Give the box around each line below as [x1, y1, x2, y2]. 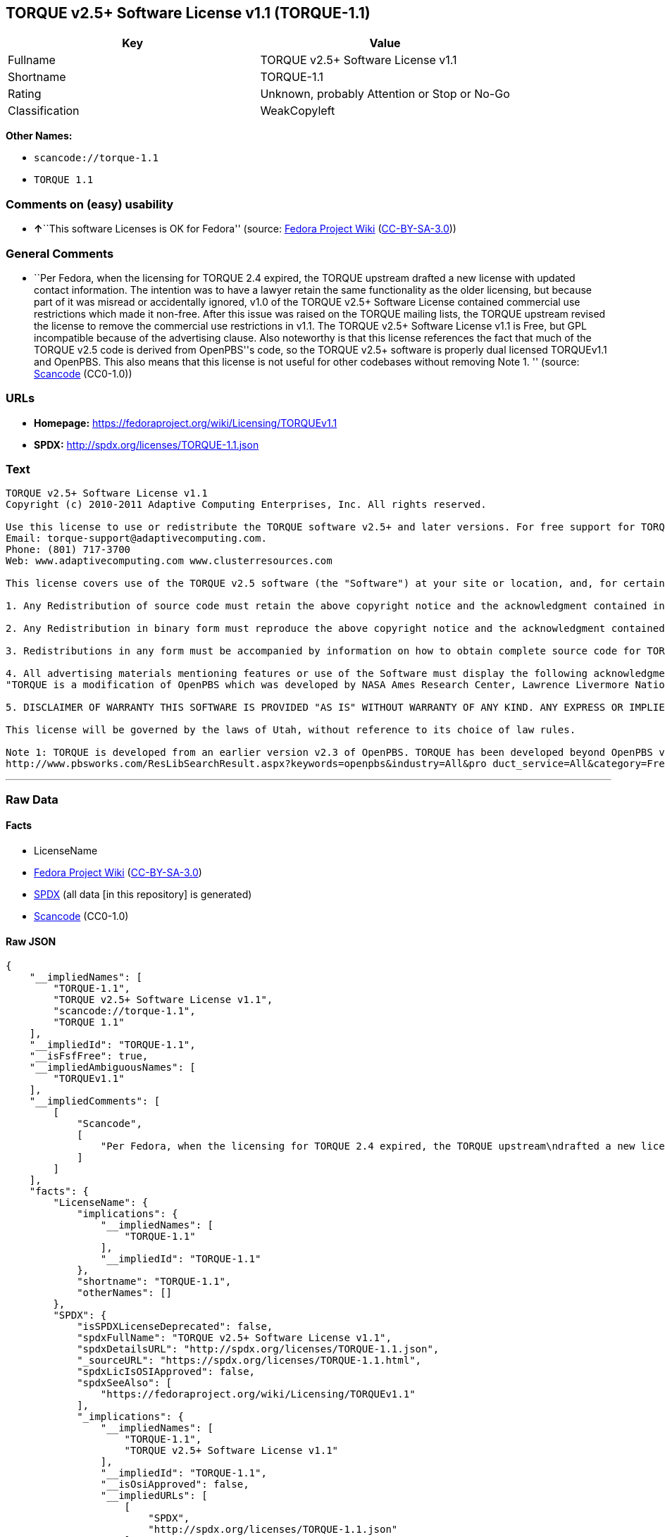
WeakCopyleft [260, 104, 335, 118]
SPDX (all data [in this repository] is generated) [34, 888, 252, 901]
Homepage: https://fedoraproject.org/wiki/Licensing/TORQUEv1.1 [34, 416, 337, 429]
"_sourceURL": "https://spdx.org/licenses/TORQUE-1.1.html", [77, 1355, 422, 1367]
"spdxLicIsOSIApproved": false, [77, 1366, 256, 1378]
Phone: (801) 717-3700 [6, 544, 131, 556]
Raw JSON [6, 935, 56, 947]
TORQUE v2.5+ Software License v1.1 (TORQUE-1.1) [6, 4, 371, 22]
